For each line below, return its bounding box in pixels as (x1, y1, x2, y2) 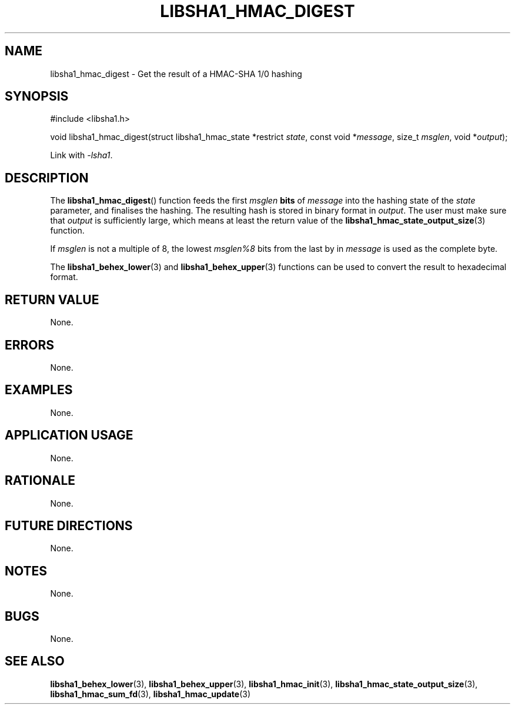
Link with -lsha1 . (50, 150, 113, 161)
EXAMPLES (5, 382, 73, 398)
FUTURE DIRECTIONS (5, 518, 133, 533)
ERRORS (5, 337, 55, 352)
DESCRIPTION (5, 170, 89, 185)
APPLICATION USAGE (5, 428, 133, 443)
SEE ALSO (5, 654, 65, 669)
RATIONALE (5, 473, 76, 488)
